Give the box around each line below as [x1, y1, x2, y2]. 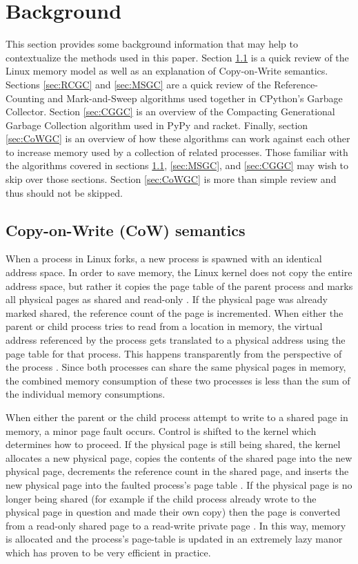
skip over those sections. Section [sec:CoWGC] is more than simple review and [6, 172, 337, 186]
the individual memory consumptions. [6, 387, 166, 401]
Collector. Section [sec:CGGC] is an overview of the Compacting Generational [6, 104, 335, 119]
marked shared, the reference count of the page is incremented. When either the [6, 305, 344, 320]
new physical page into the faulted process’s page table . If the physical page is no [6, 477, 352, 492]
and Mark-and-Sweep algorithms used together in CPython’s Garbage [48, 90, 343, 105]
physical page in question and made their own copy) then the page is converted [6, 505, 341, 519]
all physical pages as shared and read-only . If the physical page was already [6, 292, 328, 307]
